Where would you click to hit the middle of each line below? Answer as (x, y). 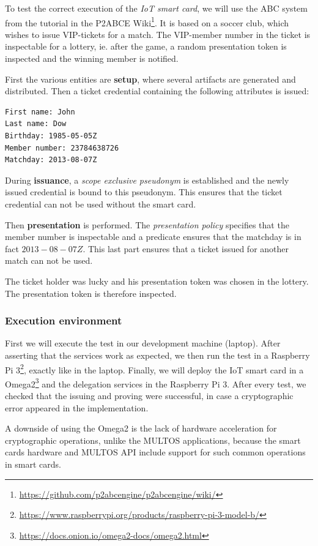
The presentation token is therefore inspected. (91, 293)
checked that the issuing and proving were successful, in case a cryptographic (149, 396)
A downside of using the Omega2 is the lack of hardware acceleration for (141, 428)
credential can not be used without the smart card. (101, 204)
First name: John (40, 112)
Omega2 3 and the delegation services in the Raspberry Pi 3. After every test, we (156, 383)
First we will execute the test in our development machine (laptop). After (143, 343)
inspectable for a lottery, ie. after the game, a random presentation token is (146, 46)
